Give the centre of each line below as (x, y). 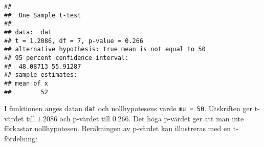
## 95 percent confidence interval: (67, 58)
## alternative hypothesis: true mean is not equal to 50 (105, 49)
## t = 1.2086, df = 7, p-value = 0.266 (74, 41)
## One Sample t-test (43, 15)
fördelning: (21, 139)
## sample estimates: (41, 75)
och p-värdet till (85, 118)
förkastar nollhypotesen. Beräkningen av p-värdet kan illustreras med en (117, 128)
